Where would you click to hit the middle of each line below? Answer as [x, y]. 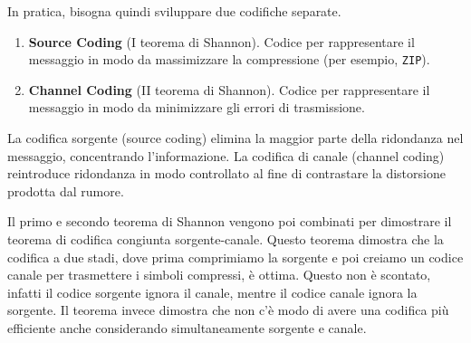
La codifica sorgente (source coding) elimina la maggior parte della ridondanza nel [235, 138]
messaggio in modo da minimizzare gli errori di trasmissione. [197, 107]
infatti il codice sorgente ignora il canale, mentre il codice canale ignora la [212, 292]
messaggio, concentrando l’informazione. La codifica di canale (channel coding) [226, 155]
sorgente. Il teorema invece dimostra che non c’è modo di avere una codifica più [228, 310]
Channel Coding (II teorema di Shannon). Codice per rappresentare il [229, 89]
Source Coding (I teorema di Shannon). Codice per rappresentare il [221, 41]
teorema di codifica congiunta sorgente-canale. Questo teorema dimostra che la [226, 239]
